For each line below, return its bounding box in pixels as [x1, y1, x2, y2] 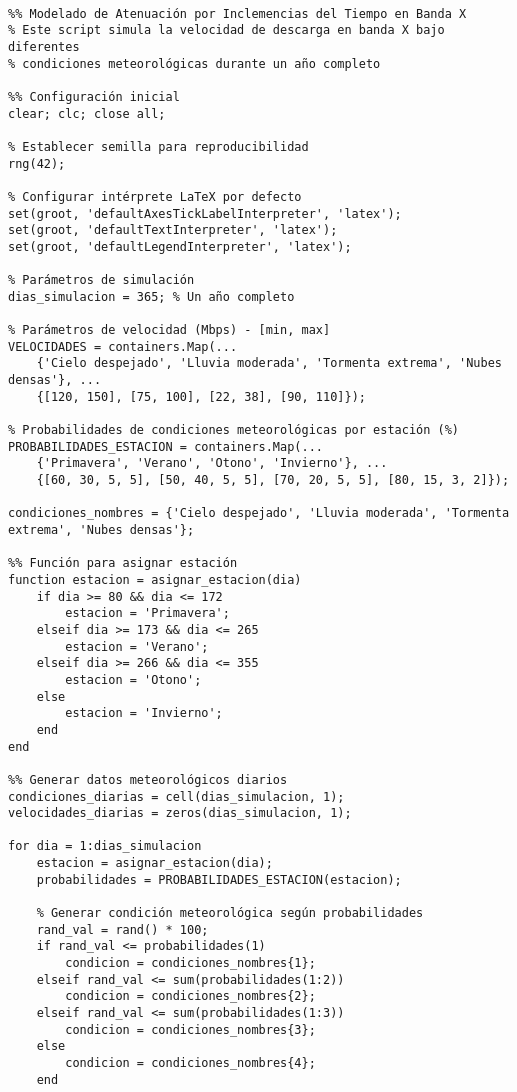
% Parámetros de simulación [8, 273, 195, 288]
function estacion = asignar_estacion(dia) [8, 572, 302, 587]
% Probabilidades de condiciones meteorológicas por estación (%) [8, 423, 460, 438]
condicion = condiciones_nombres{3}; [65, 1022, 316, 1037]
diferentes [8, 39, 80, 54]
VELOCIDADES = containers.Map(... [8, 339, 238, 354]
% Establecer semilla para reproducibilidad [8, 139, 309, 154]
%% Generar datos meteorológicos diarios [8, 772, 288, 787]
